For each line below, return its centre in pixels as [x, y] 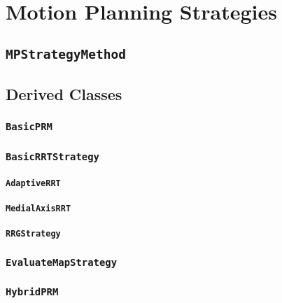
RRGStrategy [33, 234]
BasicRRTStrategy [52, 156]
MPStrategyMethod [66, 54]
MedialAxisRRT [38, 209]
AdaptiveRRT [33, 183]
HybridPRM [32, 292]
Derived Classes [64, 94]
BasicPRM [29, 127]
